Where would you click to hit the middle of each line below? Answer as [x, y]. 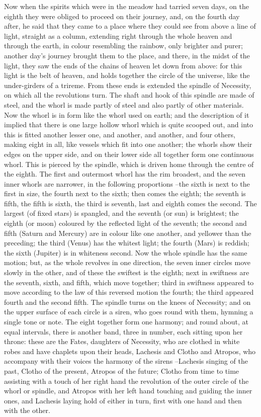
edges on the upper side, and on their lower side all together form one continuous [129, 154]
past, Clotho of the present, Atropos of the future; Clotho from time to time [122, 370]
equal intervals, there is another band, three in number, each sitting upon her [123, 331]
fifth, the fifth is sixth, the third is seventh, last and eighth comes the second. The [130, 203]
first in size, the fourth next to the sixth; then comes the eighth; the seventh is [125, 193]
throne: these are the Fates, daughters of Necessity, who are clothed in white [122, 341]
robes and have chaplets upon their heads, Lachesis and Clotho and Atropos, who [130, 351]
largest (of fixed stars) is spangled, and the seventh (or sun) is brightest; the [121, 213]
